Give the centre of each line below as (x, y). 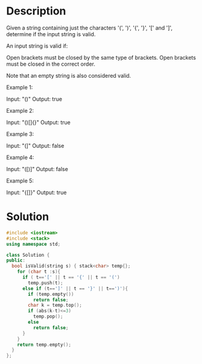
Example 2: (20, 110)
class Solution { (28, 255)
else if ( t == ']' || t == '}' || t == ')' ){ (75, 288)
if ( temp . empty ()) (51, 294)
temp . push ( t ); (46, 283)
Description (36, 11)
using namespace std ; (33, 244)
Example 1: (20, 87)
